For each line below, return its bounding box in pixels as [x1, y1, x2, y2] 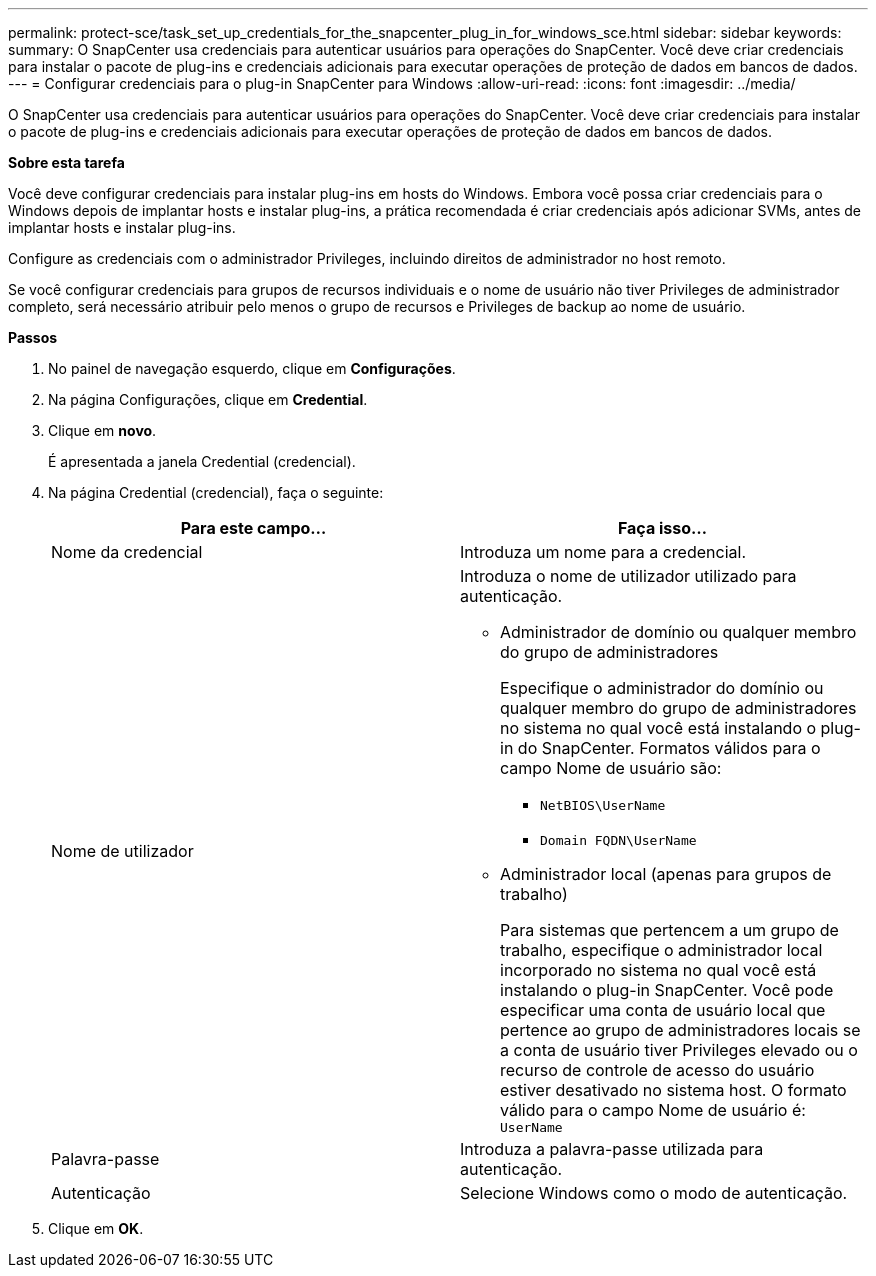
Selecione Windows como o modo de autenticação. [460, 1183, 848, 1203]
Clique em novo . [48, 422, 157, 439]
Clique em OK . [48, 1220, 144, 1237]
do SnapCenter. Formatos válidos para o [517, 738, 821, 758]
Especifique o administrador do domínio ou [500, 678, 824, 698]
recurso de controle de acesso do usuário [500, 1060, 815, 1080]
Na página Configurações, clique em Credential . [48, 391, 368, 408]
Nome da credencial [51, 542, 203, 562]
